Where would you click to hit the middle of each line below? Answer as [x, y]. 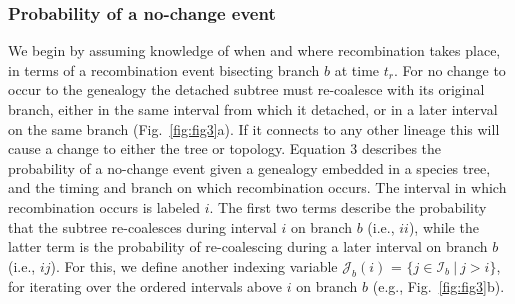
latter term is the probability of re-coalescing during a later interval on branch [248, 246]
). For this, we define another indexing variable [194, 265]
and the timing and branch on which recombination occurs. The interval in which [257, 187]
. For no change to [449, 69]
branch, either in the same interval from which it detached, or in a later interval [253, 109]
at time [357, 69]
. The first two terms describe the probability [348, 206]
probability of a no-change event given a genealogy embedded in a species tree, [249, 167]
